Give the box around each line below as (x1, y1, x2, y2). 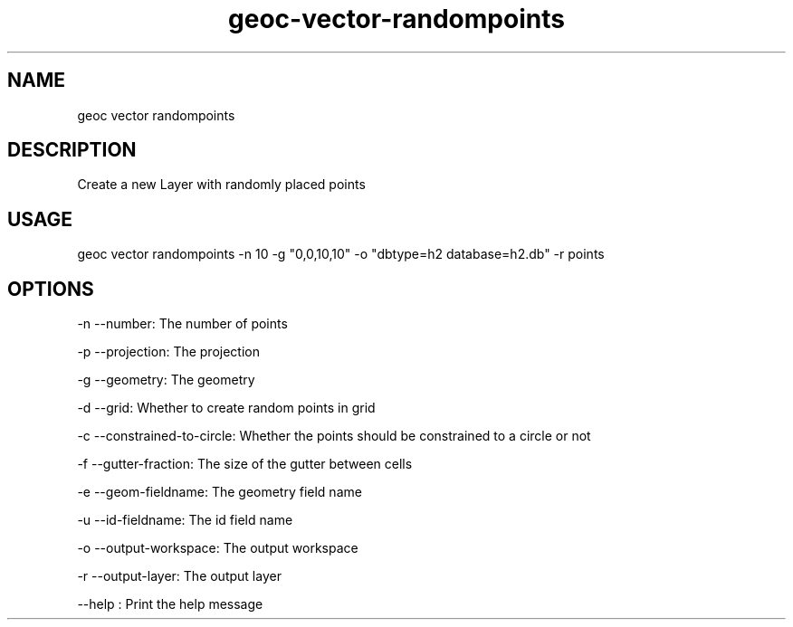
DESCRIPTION (7, 138, 137, 162)
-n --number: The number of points (77, 316, 288, 332)
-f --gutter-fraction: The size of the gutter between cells (77, 456, 413, 472)
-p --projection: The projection (77, 344, 260, 360)
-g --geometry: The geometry (77, 372, 255, 388)
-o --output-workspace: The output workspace (77, 540, 358, 556)
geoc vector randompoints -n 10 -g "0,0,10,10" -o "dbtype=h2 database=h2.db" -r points (77, 246, 605, 262)
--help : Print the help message (77, 596, 263, 613)
